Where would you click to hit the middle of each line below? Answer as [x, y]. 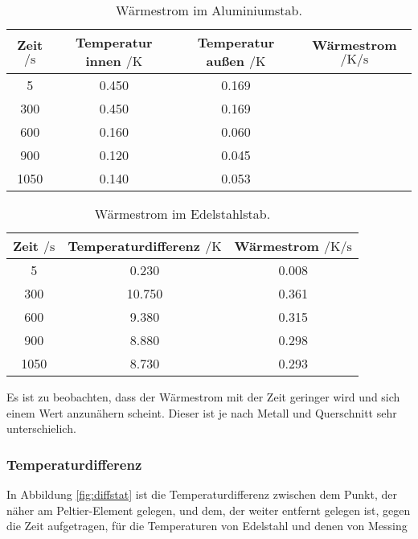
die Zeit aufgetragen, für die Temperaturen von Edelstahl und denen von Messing [207, 526]
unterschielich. [41, 428]
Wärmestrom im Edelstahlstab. [182, 214]
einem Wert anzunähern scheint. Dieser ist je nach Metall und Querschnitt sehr [202, 412]
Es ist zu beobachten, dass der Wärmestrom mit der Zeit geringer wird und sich [203, 397]
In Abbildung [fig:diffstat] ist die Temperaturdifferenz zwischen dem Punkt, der [202, 494]
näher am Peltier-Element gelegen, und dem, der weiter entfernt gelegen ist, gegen [209, 510]
